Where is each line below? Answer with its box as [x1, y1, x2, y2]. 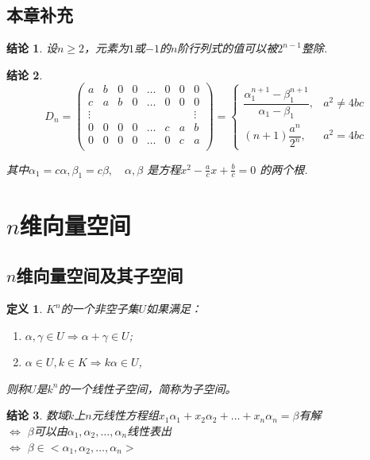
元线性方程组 [91, 407, 159, 423]
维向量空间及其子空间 [16, 263, 183, 288]
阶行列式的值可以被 [177, 40, 278, 56]
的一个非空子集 [60, 300, 139, 317]
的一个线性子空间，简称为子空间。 [58, 380, 237, 396]
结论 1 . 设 [6, 40, 57, 56]
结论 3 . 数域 [6, 407, 68, 423]
